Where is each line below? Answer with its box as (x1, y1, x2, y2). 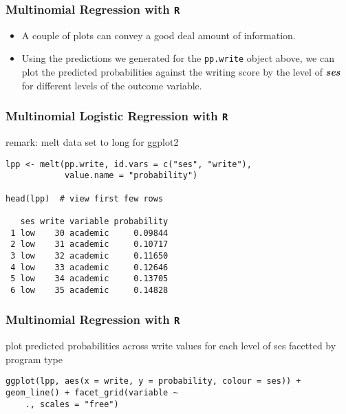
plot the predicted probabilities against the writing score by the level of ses (21, 65, 340, 79)
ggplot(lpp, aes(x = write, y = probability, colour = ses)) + (6, 376, 301, 386)
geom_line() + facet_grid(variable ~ (6, 388, 178, 398)
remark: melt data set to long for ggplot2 (6, 135, 179, 149)
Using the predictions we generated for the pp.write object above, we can (21, 51, 334, 65)
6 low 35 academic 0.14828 (10, 285, 169, 295)
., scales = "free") (25, 399, 119, 409)
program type (6, 351, 63, 366)
